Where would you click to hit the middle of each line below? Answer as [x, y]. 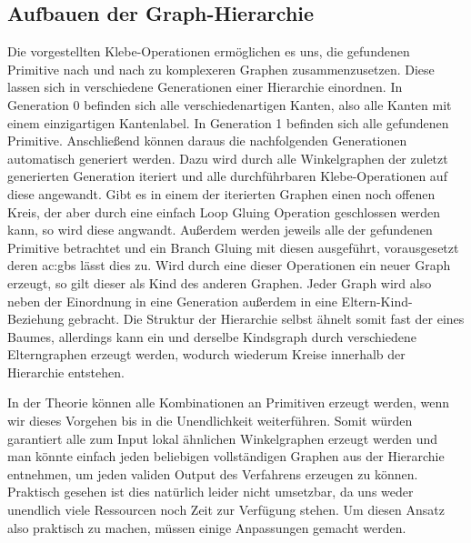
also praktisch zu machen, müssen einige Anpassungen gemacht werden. [207, 527]
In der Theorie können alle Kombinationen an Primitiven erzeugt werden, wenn [229, 402]
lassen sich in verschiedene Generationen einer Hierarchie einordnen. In [205, 87]
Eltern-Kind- [377, 301]
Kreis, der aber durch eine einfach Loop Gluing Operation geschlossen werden [224, 211]
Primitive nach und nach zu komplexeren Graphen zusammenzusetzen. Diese [221, 69]
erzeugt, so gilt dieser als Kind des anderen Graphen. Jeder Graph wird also [220, 282]
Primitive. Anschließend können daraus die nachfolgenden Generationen [207, 141]
